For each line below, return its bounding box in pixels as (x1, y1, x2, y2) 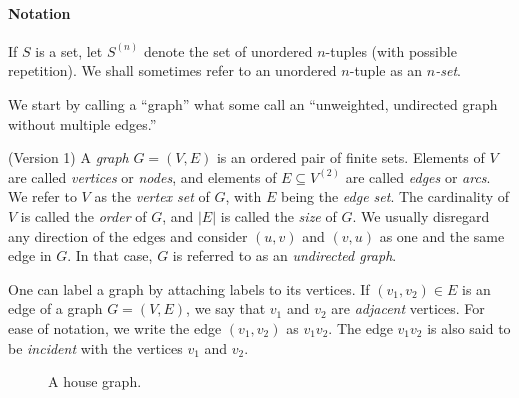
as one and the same (379, 225, 505, 246)
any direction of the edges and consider (8, 225, 248, 246)
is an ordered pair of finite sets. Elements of (216, 147, 485, 168)
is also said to (427, 317, 511, 338)
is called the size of (220, 205, 337, 226)
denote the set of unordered (143, 40, 313, 61)
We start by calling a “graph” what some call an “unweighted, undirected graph (8, 93, 498, 114)
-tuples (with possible (325, 40, 457, 61)
